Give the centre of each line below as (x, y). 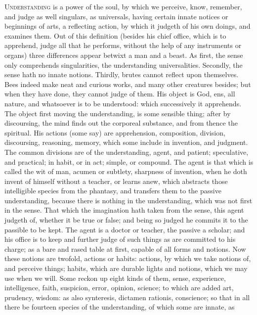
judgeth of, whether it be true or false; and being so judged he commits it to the (126, 220)
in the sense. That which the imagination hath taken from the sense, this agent (124, 210)
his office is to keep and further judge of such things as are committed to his (120, 239)
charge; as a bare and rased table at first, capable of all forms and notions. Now (125, 248)
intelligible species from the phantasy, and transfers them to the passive (113, 191)
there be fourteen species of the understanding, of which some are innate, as (120, 307)
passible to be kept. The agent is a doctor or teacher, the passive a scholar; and (125, 229)
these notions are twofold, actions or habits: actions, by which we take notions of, (128, 258)
